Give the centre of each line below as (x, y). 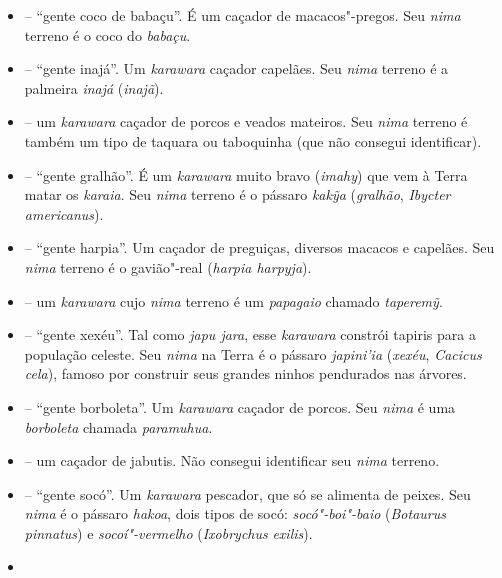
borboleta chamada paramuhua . (118, 426)
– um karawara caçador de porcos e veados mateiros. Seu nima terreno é (246, 121)
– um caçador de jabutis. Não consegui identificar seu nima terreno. (232, 460)
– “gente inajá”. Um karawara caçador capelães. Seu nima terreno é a (236, 68)
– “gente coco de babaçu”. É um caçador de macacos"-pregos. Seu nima (242, 15)
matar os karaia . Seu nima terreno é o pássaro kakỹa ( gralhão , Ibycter (237, 194)
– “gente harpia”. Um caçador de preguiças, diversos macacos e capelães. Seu (259, 247)
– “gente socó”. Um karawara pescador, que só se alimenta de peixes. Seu (247, 493)
